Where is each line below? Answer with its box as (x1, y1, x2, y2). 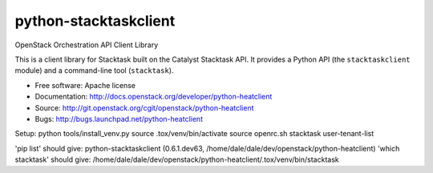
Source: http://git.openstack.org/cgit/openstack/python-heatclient (34, 103, 254, 112)
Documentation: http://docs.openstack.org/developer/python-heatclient (34, 92, 273, 102)
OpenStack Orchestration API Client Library (14, 40, 159, 50)
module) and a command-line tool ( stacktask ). (14, 66, 174, 75)
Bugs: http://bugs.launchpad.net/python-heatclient (34, 114, 204, 123)
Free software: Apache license (34, 80, 136, 90)
